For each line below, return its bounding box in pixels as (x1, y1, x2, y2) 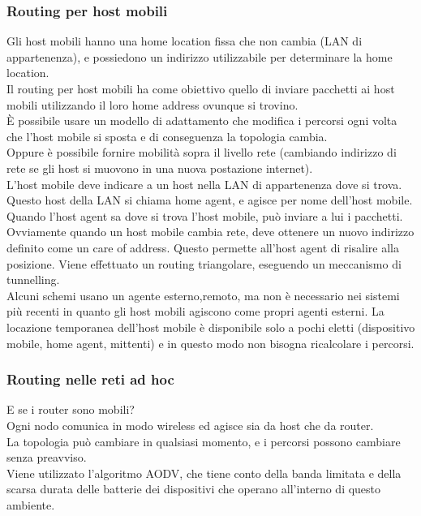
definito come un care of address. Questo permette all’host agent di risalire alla (6, 239, 399, 256)
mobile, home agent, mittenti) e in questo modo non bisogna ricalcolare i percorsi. (6, 334, 415, 351)
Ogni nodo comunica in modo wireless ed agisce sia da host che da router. (6, 416, 374, 433)
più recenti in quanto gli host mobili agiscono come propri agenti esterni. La (6, 303, 384, 320)
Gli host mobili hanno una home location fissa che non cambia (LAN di (6, 32, 363, 49)
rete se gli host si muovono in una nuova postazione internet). (6, 159, 313, 176)
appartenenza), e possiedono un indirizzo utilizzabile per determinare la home (6, 48, 393, 65)
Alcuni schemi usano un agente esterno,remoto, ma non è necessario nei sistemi (6, 286, 400, 303)
